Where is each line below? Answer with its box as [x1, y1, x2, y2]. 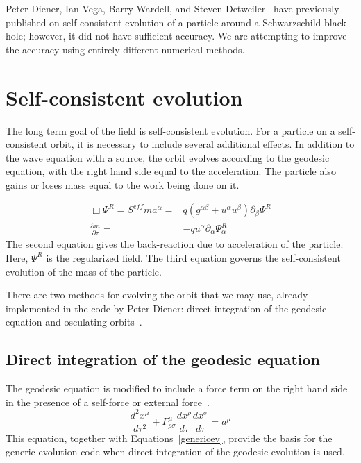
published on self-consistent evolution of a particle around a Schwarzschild [6, 15, 321, 29]
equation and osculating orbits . [6, 314, 142, 329]
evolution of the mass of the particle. [6, 264, 162, 278]
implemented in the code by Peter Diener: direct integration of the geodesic [6, 301, 327, 315]
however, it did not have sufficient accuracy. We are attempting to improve [28, 28, 347, 43]
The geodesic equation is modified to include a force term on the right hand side [6, 381, 348, 396]
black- [324, 15, 350, 29]
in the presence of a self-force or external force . [6, 394, 210, 409]
